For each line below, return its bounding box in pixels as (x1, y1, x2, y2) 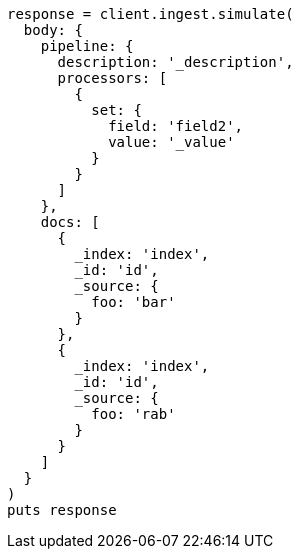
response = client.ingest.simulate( (7, 6, 294, 22)
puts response (7, 502, 117, 518)
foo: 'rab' (91, 406, 176, 422)
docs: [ (40, 214, 100, 230)
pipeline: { (40, 38, 134, 54)
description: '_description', (57, 54, 294, 70)
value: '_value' (108, 134, 235, 150)
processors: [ (57, 70, 168, 86)
